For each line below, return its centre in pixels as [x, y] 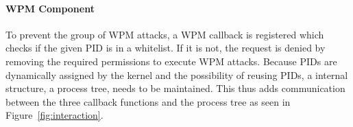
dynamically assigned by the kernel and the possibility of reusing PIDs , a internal [177, 74]
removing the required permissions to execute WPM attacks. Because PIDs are [171, 61]
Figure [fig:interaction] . [54, 115]
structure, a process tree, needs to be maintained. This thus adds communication [175, 88]
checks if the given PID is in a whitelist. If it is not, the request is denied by [166, 48]
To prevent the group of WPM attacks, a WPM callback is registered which [165, 34]
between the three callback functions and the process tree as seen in [148, 101]
